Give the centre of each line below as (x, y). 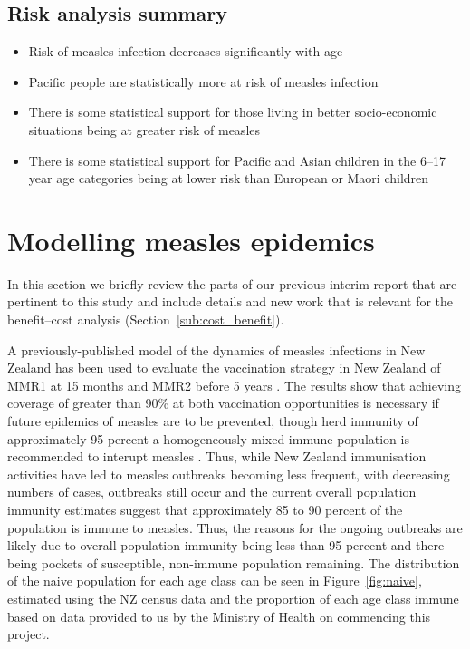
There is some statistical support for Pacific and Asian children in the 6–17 (237, 160)
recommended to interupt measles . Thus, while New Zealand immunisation (217, 456)
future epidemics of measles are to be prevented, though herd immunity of (213, 421)
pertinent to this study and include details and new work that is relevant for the (230, 301)
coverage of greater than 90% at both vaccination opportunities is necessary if (223, 403)
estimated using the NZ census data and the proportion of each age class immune (233, 598)
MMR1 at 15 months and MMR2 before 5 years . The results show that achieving (234, 385)
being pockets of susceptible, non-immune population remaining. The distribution (234, 562)
